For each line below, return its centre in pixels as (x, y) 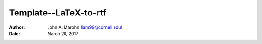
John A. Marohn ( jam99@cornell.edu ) (85, 27)
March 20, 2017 (63, 33)
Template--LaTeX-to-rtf (58, 13)
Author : (17, 27)
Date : (15, 33)
